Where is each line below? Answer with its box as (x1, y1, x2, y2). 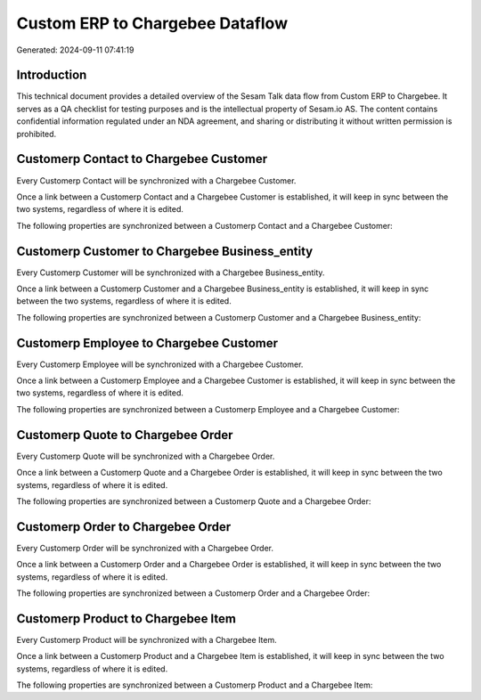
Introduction (16, 68, 87, 83)
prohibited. (16, 128, 57, 139)
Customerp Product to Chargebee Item (16, 611, 236, 626)
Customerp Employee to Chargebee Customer (16, 335, 279, 351)
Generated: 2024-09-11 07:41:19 (16, 45, 135, 55)
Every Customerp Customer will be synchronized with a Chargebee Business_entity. (16, 267, 325, 278)
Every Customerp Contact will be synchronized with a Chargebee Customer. (16, 175, 297, 186)
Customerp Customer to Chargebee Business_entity (16, 243, 314, 258)
